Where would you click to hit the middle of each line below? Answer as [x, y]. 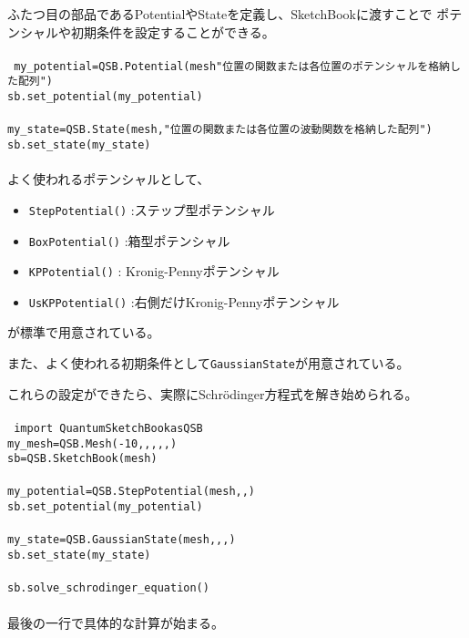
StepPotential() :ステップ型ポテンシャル [152, 209]
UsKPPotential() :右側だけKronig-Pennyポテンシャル [184, 301]
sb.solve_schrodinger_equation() [108, 588]
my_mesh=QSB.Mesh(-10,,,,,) [92, 443]
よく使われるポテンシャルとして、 [109, 179]
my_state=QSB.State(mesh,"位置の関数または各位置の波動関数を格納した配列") [220, 130]
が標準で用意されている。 [84, 332]
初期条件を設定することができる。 [173, 31]
